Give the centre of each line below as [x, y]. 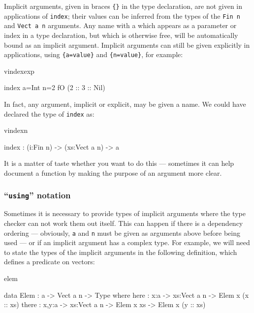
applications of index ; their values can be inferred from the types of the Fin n [122, 16]
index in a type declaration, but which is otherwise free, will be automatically [121, 35]
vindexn [16, 130]
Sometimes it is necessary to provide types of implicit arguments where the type [125, 213]
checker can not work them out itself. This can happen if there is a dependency [124, 223]
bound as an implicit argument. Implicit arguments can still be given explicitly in [127, 45]
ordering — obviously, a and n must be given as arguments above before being [122, 233]
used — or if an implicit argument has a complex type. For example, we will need [127, 242]
